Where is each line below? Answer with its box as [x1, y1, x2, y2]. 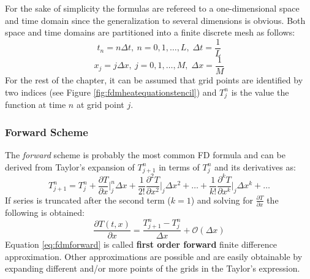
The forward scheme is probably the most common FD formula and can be [5, 148, 285, 161]
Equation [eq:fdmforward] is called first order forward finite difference [5, 238, 277, 251]
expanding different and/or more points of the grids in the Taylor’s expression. [5, 262, 300, 275]
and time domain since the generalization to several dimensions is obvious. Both [5, 13, 306, 26]
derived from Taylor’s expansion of [5, 160, 135, 173]
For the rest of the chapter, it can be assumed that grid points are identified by [5, 73, 303, 86]
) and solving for [191, 193, 253, 206]
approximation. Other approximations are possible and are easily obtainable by [5, 250, 303, 262]
